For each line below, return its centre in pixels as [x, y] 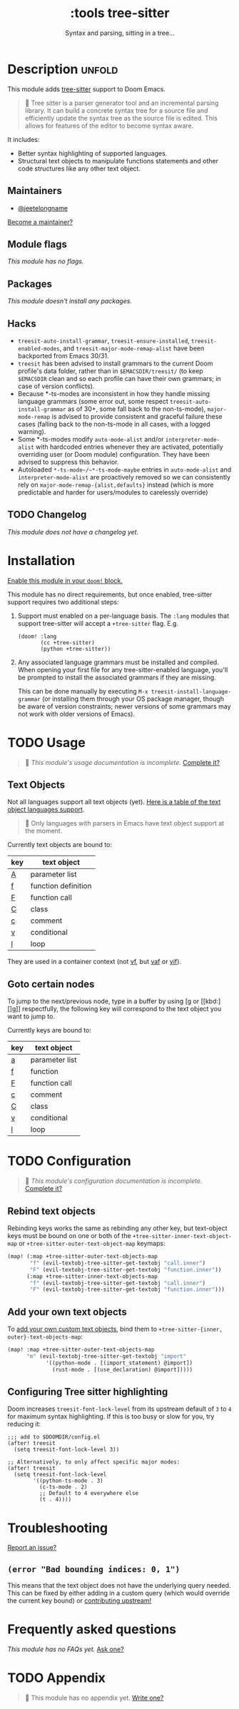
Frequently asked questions [92, 1629]
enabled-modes [39, 349]
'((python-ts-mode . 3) [68, 1481]
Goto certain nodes [51, 984]
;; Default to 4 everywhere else [89, 1494]
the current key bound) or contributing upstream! [80, 1601]
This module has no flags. [46, 261]
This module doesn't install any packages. [70, 301]
